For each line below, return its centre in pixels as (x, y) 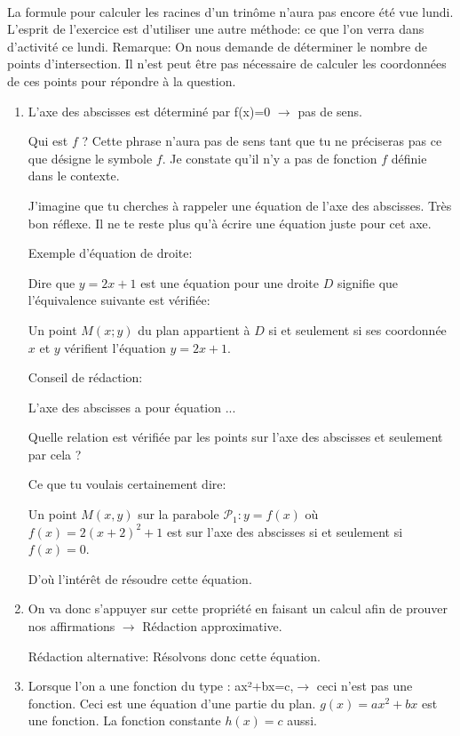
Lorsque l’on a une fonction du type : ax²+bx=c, (161, 686)
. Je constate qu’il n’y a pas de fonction (270, 158)
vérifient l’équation (115, 347)
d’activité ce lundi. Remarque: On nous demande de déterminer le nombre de (217, 46)
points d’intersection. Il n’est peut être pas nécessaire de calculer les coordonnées (227, 64)
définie (409, 158)
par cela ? (55, 454)
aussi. (302, 720)
